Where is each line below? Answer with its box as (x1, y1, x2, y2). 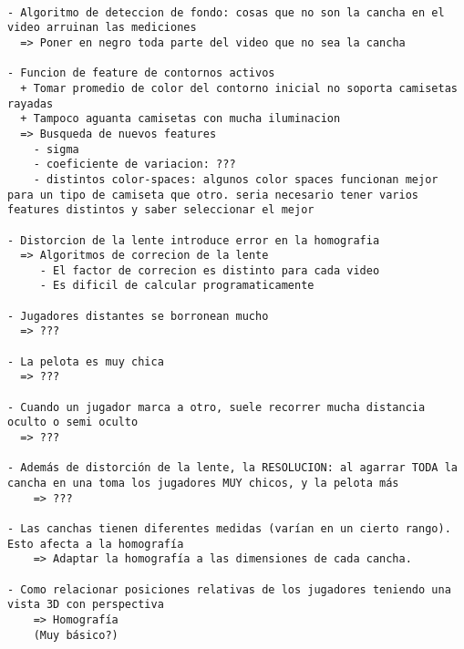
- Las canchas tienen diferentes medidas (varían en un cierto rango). (7, 521, 451, 535)
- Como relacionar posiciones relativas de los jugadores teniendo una (7, 582, 451, 596)
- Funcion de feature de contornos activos (7, 67, 275, 80)
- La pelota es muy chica (7, 355, 164, 368)
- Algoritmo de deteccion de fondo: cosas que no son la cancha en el (7, 5, 445, 19)
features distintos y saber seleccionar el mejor (7, 203, 314, 217)
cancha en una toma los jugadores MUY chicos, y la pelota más (7, 477, 399, 489)
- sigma (33, 142, 79, 156)
